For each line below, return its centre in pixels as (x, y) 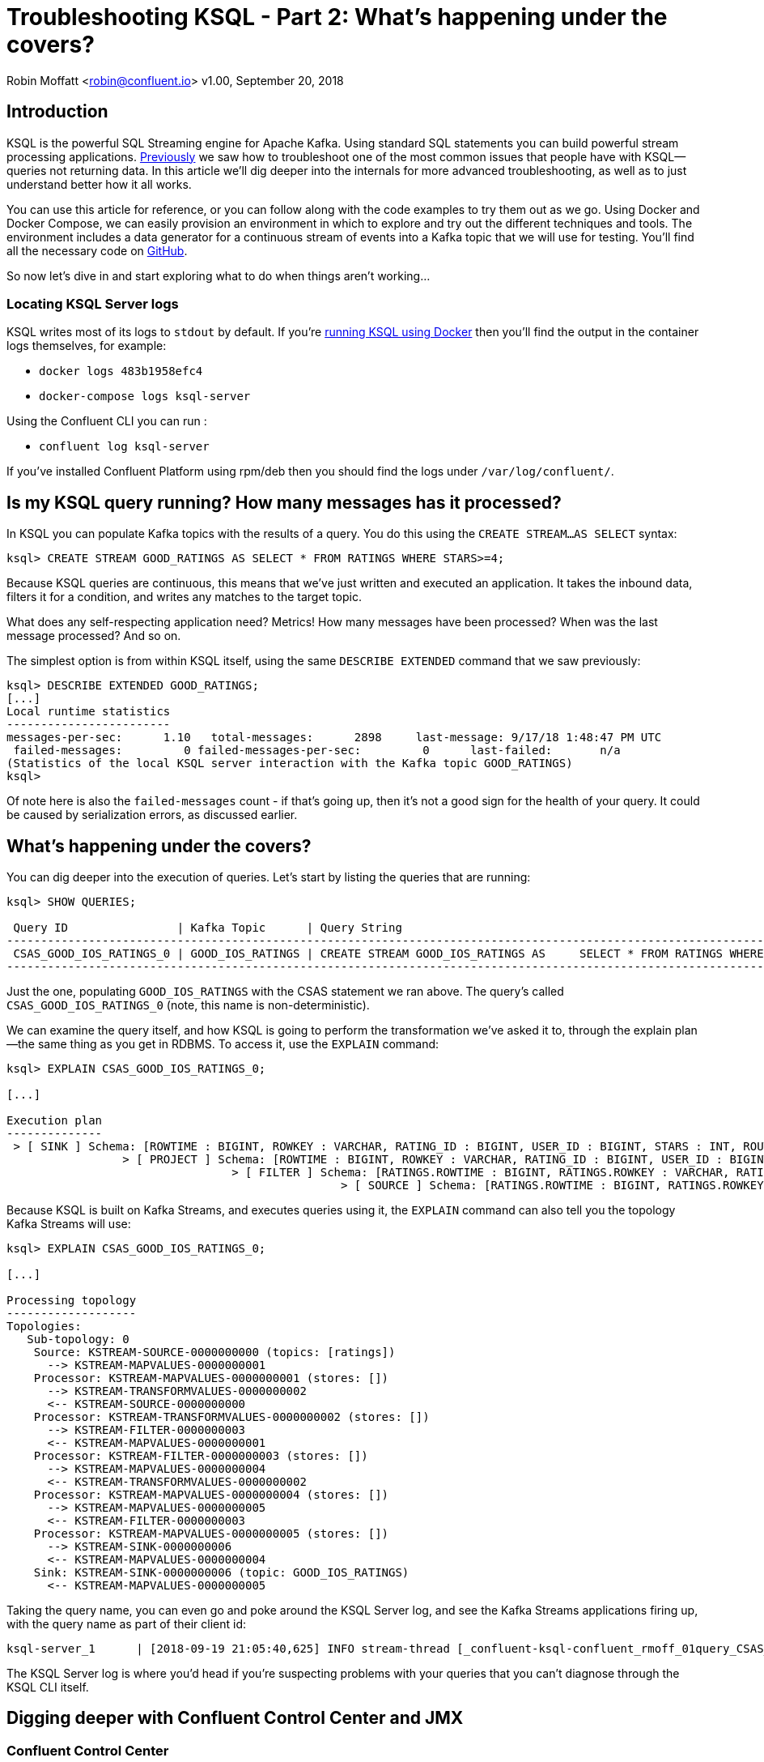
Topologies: (44, 1327)
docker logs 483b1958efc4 (121, 371)
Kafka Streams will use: (69, 1224)
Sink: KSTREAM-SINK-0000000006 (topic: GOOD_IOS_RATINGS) (221, 1573)
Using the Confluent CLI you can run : (107, 421)
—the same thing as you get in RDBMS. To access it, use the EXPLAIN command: (223, 1044)
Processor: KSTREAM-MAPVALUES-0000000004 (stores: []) (211, 1495)
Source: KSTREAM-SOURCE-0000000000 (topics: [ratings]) (214, 1352)
